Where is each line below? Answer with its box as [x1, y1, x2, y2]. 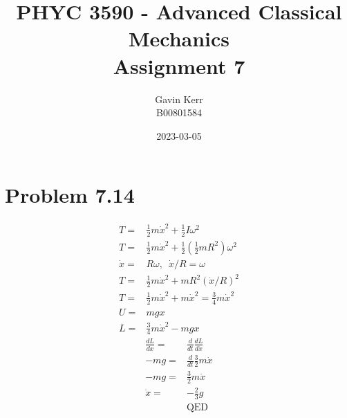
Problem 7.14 [5, 181, 135, 209]
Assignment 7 [113, 51, 245, 80]
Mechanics [128, 24, 230, 53]
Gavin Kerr [155, 91, 203, 106]
